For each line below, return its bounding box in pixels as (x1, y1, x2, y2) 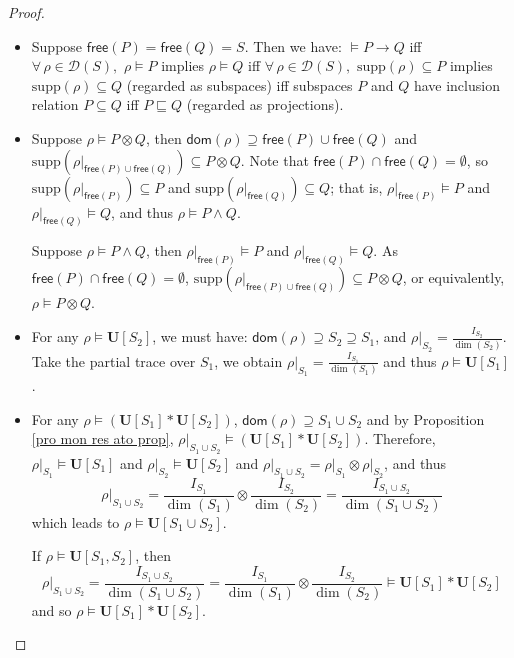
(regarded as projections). (186, 94, 344, 115)
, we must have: (152, 326, 248, 347)
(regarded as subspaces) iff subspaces (126, 74, 353, 95)
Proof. (8, 2, 45, 22)
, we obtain (214, 350, 283, 371)
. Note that (240, 149, 309, 170)
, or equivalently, (402, 267, 505, 288)
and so (31, 599, 72, 620)
